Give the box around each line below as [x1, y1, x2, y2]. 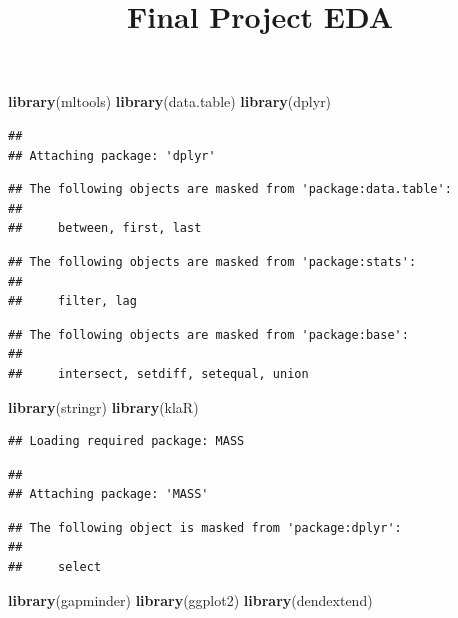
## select [8, 560, 102, 575]
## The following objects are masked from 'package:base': [8, 327, 409, 342]
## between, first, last [8, 221, 202, 236]
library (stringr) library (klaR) [8, 396, 199, 417]
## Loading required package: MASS [8, 434, 245, 449]
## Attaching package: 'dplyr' [8, 148, 216, 163]
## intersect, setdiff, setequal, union [8, 366, 309, 381]
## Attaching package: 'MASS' [8, 487, 209, 502]
